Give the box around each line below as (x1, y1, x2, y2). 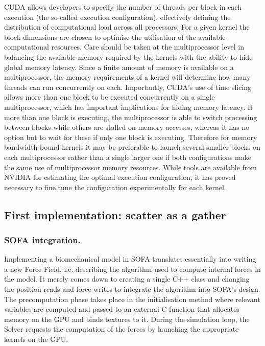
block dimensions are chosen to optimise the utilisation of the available (4, 31, 226, 42)
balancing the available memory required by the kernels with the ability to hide (4, 51, 253, 62)
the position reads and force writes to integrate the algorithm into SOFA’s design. (4, 284, 260, 294)
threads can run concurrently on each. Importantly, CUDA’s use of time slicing (4, 81, 252, 92)
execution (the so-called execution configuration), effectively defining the (4, 11, 231, 22)
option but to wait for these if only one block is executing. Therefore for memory (4, 131, 257, 142)
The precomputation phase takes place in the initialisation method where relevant (4, 293, 260, 304)
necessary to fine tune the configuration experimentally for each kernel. (4, 181, 226, 192)
